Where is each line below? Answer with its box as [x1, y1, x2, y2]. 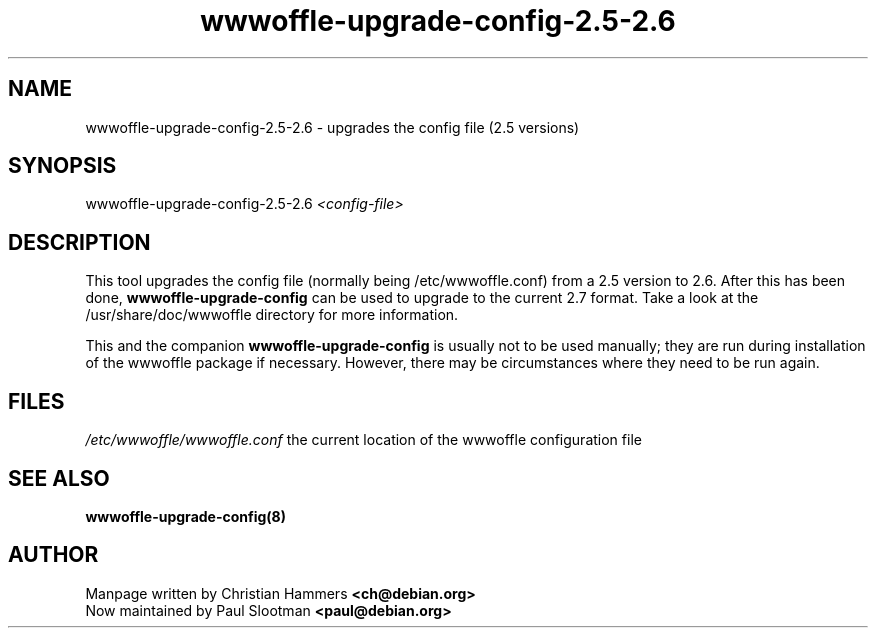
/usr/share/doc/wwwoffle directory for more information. [85, 306, 459, 324]
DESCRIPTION [8, 229, 151, 255]
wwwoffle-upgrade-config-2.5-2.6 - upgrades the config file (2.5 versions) [85, 118, 580, 136]
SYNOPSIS [8, 153, 117, 179]
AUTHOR [8, 542, 99, 568]
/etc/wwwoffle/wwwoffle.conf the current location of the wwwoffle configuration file [85, 431, 642, 449]
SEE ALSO [8, 465, 110, 491]
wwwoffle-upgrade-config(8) [85, 507, 287, 525]
